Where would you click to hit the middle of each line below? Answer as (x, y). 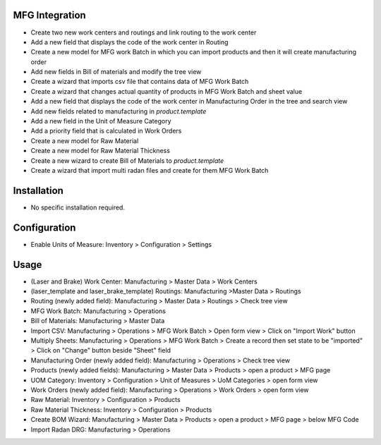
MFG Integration (49, 15)
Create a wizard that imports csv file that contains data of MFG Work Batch (140, 82)
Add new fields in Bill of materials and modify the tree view (116, 72)
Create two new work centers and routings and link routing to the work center (144, 32)
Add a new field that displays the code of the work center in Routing (129, 42)
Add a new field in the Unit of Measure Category (101, 121)
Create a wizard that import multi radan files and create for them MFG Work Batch (150, 170)
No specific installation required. (78, 207)
